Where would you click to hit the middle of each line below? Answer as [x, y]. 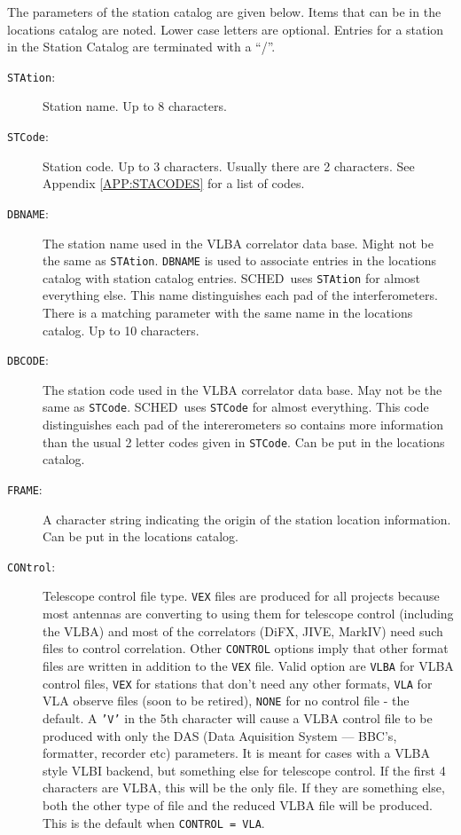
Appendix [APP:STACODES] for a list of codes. [174, 183]
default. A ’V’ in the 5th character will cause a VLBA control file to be [238, 717]
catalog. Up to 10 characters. [121, 330]
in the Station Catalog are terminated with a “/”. [141, 47]
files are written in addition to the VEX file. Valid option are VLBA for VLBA [248, 665]
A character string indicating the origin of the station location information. [247, 519]
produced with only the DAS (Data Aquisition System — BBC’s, [220, 735]
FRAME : [25, 488]
